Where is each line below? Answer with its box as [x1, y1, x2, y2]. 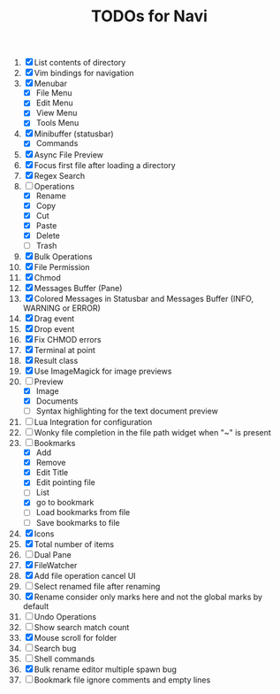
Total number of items [34, 538, 114, 550]
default [22, 600, 49, 612]
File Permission [34, 261, 90, 272]
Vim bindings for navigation [34, 68, 135, 79]
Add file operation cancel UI [34, 570, 136, 581]
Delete [35, 230, 61, 241]
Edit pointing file [35, 477, 95, 488]
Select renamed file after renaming [34, 581, 161, 591]
